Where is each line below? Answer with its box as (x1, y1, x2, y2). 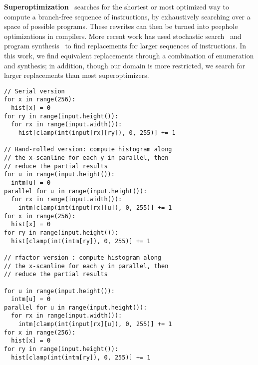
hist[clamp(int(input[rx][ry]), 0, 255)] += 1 (18, 129, 176, 137)
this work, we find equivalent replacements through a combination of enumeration (4, 50, 254, 60)
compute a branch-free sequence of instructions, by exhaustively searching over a (4, 11, 251, 21)
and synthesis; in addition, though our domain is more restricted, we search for (4, 60, 246, 70)
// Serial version (4, 87, 65, 95)
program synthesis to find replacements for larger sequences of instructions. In (4, 40, 247, 51)
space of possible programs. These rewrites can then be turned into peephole (4, 21, 238, 31)
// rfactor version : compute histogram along (4, 254, 161, 261)
